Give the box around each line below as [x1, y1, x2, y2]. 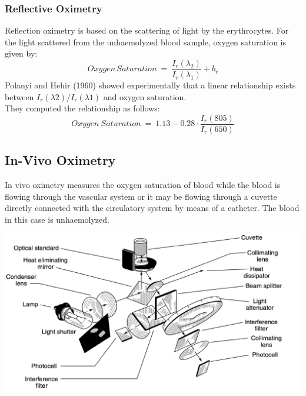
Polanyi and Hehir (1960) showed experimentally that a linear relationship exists [5, 79, 296, 91]
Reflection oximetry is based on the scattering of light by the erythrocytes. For [5, 24, 289, 37]
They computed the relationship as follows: [5, 102, 160, 114]
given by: [5, 47, 38, 60]
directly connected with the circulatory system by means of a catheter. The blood [5, 202, 300, 214]
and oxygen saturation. [103, 90, 187, 103]
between [5, 90, 34, 103]
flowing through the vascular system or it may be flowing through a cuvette [5, 190, 277, 202]
